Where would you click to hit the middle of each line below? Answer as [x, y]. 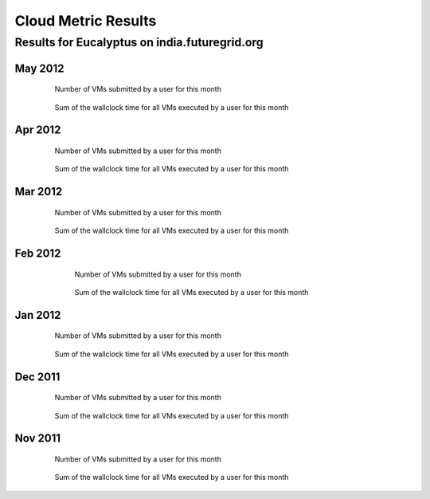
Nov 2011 [38, 438]
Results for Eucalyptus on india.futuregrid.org [139, 42]
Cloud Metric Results [86, 21]
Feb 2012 [38, 254]
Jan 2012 [38, 315]
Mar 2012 [39, 192]
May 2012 [39, 68]
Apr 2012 [38, 130]
